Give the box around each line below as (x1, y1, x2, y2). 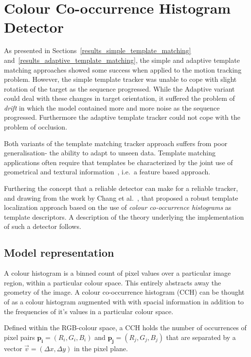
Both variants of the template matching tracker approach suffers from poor (4, 138, 228, 148)
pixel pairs (4, 332, 35, 342)
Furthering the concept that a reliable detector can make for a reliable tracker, (4, 183, 238, 193)
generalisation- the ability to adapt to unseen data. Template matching (4, 148, 215, 158)
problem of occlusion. (4, 122, 68, 132)
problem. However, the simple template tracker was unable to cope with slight (4, 74, 237, 84)
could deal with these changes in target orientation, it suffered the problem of (4, 93, 235, 103)
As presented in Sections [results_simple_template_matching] (4, 45, 191, 56)
